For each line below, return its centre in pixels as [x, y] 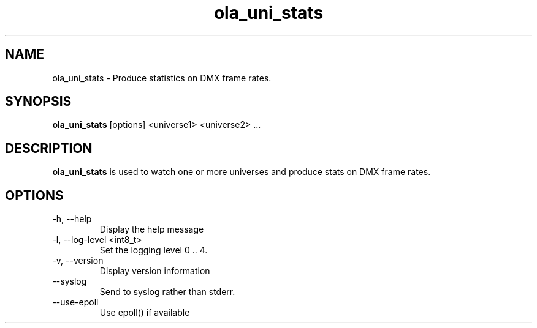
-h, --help [72, 219]
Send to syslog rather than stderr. [167, 292]
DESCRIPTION [49, 148]
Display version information [155, 271]
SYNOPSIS [38, 102]
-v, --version [78, 261]
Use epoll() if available [145, 313]
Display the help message [152, 229]
